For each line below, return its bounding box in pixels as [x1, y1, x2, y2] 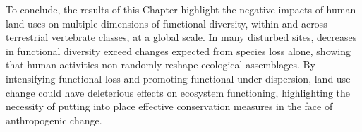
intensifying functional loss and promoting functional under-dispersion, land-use [6, 71, 351, 85]
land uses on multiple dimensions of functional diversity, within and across [6, 16, 327, 30]
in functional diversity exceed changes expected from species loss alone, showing [6, 43, 351, 58]
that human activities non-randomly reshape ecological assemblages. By [6, 57, 315, 72]
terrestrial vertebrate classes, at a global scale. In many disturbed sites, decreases [6, 30, 357, 44]
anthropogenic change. [6, 112, 102, 127]
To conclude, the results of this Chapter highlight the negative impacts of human [6, 2, 356, 16]
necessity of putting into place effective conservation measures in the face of [6, 99, 333, 114]
